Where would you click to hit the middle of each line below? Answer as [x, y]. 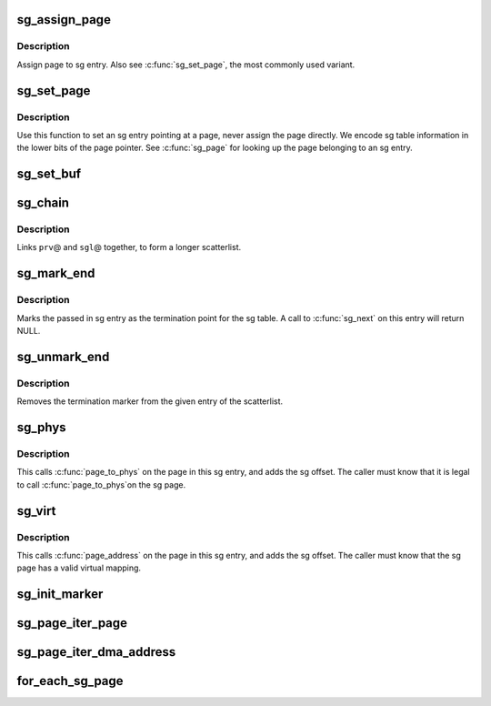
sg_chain [43, 203]
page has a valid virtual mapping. [79, 568]
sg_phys [42, 427]
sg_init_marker [60, 595]
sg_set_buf [49, 174]
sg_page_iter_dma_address [96, 652]
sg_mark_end [56, 273]
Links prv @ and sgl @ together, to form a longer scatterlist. [129, 247]
